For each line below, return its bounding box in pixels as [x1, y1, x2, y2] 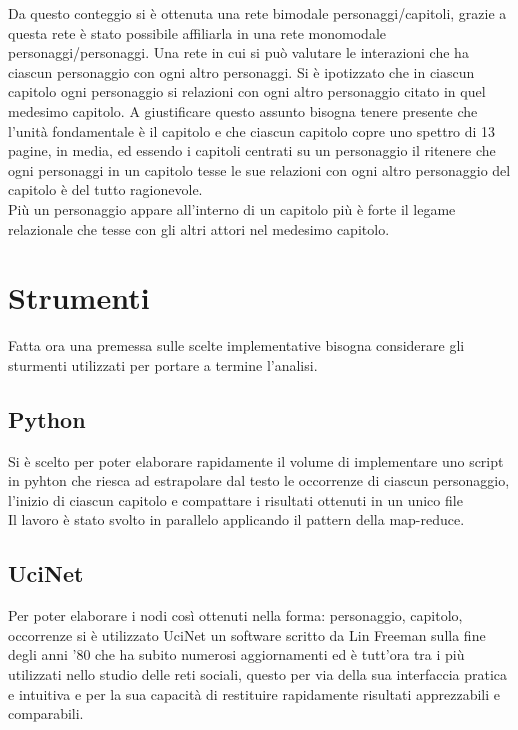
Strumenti [8, 277, 150, 318]
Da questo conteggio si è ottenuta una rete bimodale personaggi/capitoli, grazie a [8, 3, 507, 23]
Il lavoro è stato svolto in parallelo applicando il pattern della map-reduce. [8, 509, 465, 530]
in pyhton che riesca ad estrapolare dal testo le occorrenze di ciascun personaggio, [8, 470, 510, 491]
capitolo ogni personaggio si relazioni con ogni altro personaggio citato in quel [8, 81, 486, 102]
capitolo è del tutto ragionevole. [8, 179, 203, 200]
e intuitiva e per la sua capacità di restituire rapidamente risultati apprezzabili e [8, 683, 501, 704]
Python [8, 403, 86, 434]
